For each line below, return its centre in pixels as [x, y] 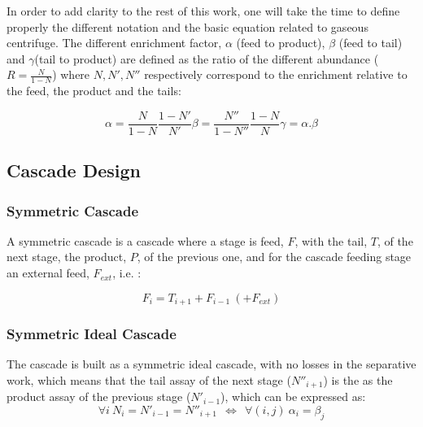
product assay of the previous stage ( [99, 396]
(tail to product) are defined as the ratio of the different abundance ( [207, 58]
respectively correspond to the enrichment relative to [276, 74]
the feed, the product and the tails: [94, 91]
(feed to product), [281, 43]
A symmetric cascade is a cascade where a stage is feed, [145, 240]
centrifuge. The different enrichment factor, [114, 43]
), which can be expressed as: [293, 396]
